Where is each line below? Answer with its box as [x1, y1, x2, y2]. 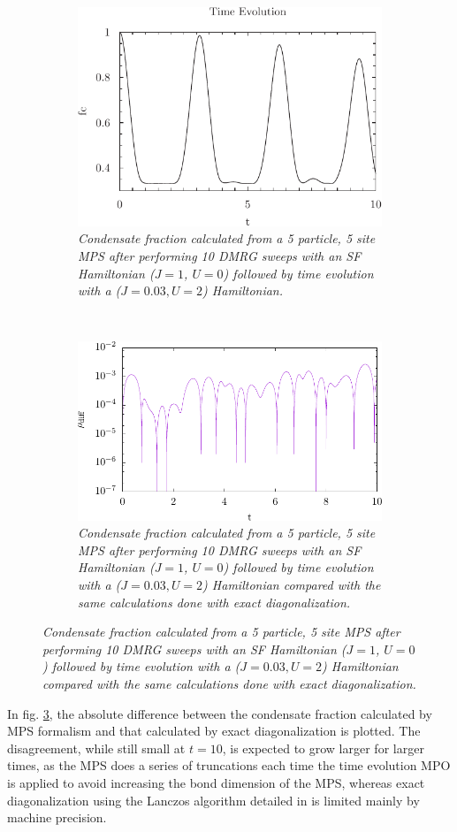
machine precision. [7, 808, 107, 827]
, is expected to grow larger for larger [222, 738, 424, 757]
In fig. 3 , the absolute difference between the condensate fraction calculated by [7, 704, 432, 722]
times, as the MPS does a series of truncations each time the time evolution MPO [7, 756, 451, 775]
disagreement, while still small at [7, 738, 186, 757]
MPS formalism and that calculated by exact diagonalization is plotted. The [7, 721, 421, 740]
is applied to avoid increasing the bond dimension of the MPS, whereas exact [7, 773, 425, 791]
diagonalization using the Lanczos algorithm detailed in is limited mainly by [7, 790, 420, 809]
